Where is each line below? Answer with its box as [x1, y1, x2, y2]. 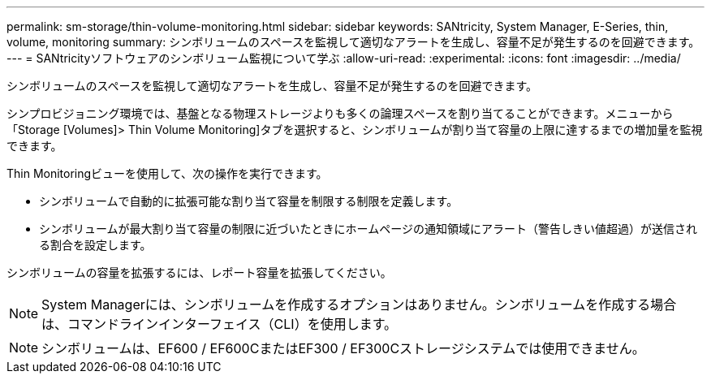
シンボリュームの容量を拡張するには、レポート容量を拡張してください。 [6, 266, 392, 279]
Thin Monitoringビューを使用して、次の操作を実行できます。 [6, 166, 328, 180]
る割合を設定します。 [39, 238, 152, 252]
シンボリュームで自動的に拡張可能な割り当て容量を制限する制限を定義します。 [39, 194, 459, 208]
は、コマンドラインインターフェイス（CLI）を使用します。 [41, 316, 398, 332]
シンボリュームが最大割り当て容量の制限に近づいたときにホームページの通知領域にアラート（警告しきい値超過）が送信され [39, 222, 697, 235]
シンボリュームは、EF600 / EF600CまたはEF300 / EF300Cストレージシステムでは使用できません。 [41, 340, 645, 356]
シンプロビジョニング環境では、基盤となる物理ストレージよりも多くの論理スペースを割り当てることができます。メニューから [6, 106, 674, 120]
